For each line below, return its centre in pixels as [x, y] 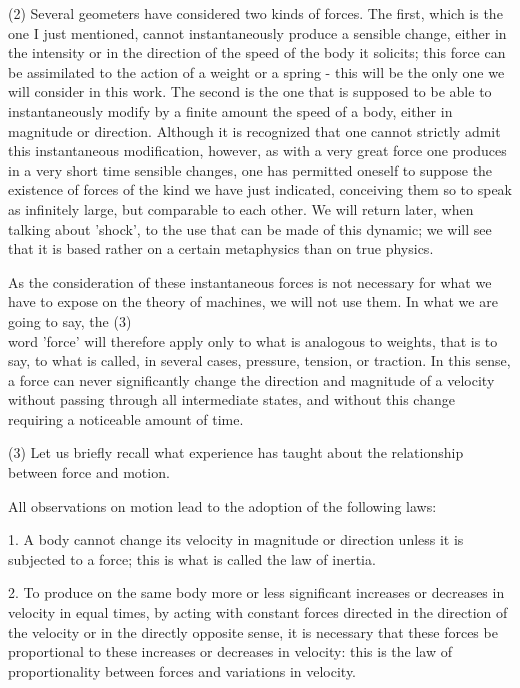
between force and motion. [89, 472]
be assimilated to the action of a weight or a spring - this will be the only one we [256, 71]
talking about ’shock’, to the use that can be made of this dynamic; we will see [250, 228]
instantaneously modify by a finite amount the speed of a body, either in [230, 110]
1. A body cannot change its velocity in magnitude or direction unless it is [236, 539]
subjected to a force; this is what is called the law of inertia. [192, 558]
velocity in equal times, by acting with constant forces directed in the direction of [258, 612]
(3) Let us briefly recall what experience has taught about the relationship [236, 452]
